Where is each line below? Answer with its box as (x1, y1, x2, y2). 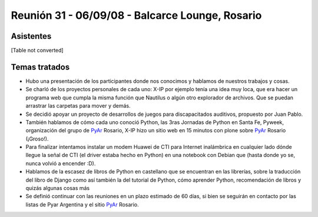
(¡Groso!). (25, 135, 49, 142)
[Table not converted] (11, 47, 64, 54)
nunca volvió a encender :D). (25, 159, 96, 167)
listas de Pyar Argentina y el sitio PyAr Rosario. (25, 201, 140, 208)
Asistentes (11, 31, 52, 41)
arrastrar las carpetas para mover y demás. (25, 102, 131, 109)
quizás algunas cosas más (25, 185, 90, 192)
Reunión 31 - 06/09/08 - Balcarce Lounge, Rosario (11, 9, 262, 22)
